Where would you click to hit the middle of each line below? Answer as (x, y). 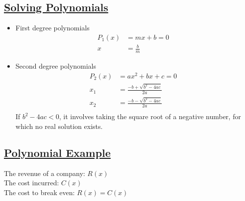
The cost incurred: (32, 183)
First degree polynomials (52, 28)
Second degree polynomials (56, 66)
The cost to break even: (39, 192)
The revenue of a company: (45, 173)
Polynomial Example (57, 152)
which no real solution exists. (59, 126)
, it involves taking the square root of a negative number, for (150, 116)
